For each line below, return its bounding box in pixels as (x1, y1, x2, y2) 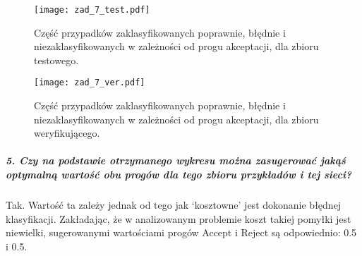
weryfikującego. (34, 126, 100, 140)
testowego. (34, 52, 79, 67)
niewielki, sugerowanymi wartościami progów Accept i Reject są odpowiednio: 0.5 (6, 225, 357, 240)
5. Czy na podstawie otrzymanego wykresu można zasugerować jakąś (6, 153, 346, 168)
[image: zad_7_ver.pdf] (34, 78, 145, 88)
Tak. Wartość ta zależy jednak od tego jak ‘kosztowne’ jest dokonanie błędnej (6, 197, 342, 212)
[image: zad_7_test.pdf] (34, 5, 150, 15)
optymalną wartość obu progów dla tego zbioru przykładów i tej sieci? (6, 167, 352, 182)
